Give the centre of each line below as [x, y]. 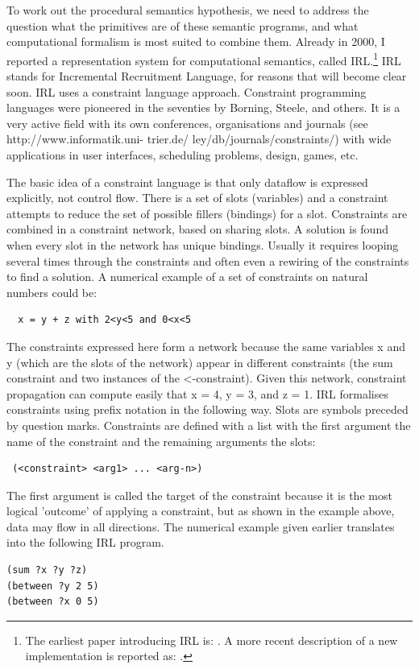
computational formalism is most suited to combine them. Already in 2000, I [196, 41]
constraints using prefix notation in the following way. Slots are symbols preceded [207, 409]
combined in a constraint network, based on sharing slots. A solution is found [197, 229]
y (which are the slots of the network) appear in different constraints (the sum [200, 362]
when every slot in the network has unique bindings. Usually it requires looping [203, 244]
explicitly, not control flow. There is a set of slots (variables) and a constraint [197, 198]
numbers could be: [52, 292]
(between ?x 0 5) [53, 602]
